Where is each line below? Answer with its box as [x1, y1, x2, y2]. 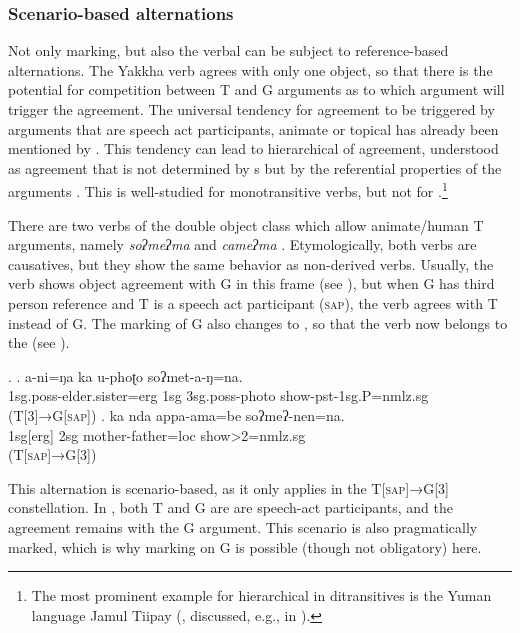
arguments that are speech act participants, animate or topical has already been [8, 118, 499, 139]
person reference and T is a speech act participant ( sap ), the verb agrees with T [8, 293, 498, 313]
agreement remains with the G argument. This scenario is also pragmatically [8, 516, 478, 537]
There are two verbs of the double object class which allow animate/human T [8, 214, 484, 235]
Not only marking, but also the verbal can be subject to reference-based [8, 40, 449, 61]
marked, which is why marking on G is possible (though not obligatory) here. [8, 536, 482, 557]
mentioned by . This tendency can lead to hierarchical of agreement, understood [8, 138, 499, 159]
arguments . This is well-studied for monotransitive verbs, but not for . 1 [8, 178, 448, 202]
